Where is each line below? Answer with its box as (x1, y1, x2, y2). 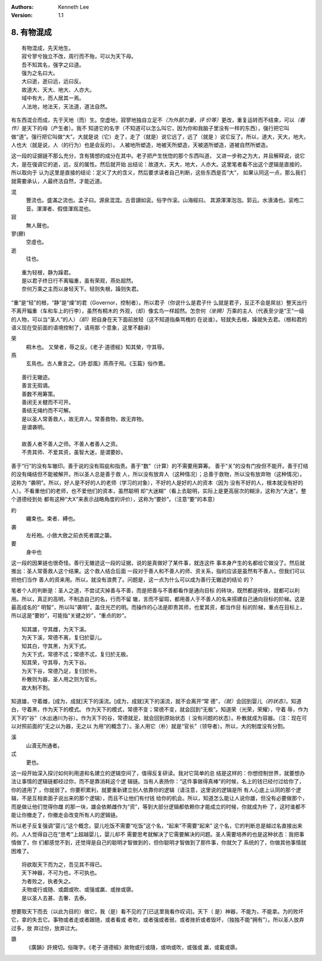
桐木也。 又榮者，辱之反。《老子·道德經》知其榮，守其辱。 (26, 343, 168, 350)
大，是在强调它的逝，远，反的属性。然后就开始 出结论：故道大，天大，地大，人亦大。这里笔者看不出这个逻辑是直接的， (11, 160, 305, 168)
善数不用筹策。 (21, 391, 58, 397)
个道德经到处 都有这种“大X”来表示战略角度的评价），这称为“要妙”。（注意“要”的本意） (11, 496, 218, 503)
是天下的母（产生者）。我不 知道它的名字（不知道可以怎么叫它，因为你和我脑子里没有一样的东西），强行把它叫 (21, 125, 289, 132)
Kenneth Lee (58, 4, 89, 10)
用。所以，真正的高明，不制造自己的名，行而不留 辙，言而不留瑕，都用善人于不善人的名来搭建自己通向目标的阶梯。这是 (11, 595, 305, 602)
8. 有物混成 (11, 27, 52, 38)
